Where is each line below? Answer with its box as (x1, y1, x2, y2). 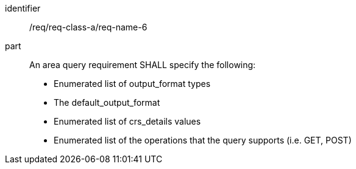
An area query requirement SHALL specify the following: (29, 60, 256, 70)
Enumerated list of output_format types (54, 78, 211, 89)
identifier (5, 3, 41, 13)
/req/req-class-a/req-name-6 (29, 22, 148, 32)
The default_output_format (54, 97, 160, 108)
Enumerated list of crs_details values (54, 116, 201, 126)
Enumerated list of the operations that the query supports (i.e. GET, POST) (54, 135, 352, 145)
